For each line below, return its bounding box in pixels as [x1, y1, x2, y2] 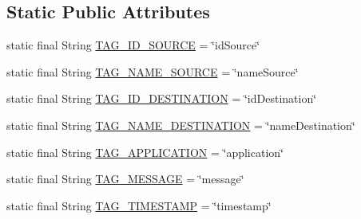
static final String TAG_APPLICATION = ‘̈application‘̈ [6, 143, 284, 160]
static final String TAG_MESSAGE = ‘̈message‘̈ [6, 170, 244, 187]
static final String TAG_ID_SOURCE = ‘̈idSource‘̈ [6, 37, 260, 53]
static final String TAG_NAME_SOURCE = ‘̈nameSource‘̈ [6, 63, 299, 80]
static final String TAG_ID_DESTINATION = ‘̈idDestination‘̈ [6, 90, 317, 107]
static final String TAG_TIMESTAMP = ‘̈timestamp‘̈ [6, 197, 272, 213]
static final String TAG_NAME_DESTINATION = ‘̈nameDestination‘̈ [6, 116, 355, 133]
